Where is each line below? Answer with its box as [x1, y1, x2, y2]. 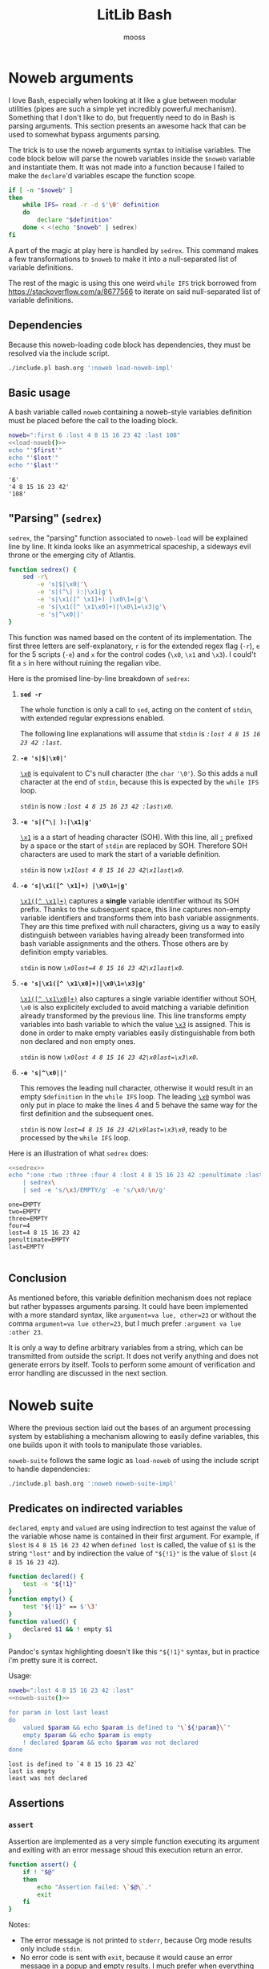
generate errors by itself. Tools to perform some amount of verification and [8, 1360, 255, 1369]
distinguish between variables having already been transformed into [19, 930, 245, 940]
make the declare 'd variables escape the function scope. [8, 170, 196, 180]
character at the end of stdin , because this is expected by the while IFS [19, 777, 259, 786]
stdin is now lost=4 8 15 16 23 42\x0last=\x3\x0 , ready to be [19, 1124, 227, 1134]
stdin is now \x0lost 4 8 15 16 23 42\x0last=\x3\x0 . [19, 1052, 199, 1062]
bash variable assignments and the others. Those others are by [19, 938, 229, 948]
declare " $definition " [37, 216, 113, 224]
